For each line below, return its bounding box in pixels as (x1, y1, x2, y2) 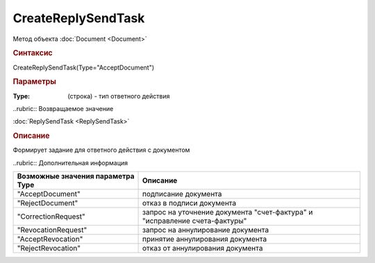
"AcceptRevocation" (17, 235, 83, 244)
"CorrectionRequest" (17, 212, 86, 221)
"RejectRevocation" (17, 244, 81, 253)
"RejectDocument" (17, 198, 78, 208)
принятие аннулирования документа (142, 235, 267, 244)
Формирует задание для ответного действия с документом (12, 146, 190, 154)
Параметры (12, 77, 57, 87)
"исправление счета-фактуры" (142, 216, 247, 226)
